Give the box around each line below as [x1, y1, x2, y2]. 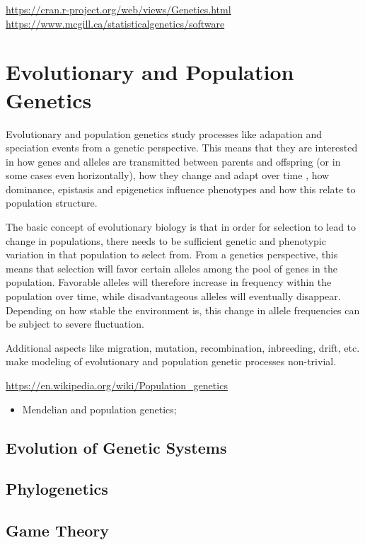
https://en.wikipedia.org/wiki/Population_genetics [6, 378, 228, 392]
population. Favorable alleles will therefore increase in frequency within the [6, 275, 332, 289]
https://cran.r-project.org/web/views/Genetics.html [6, 2, 231, 16]
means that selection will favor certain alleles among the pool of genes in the [6, 260, 337, 275]
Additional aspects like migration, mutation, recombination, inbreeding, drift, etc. [6, 340, 360, 355]
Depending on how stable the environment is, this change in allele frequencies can [6, 302, 360, 317]
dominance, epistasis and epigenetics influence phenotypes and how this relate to [6, 181, 356, 196]
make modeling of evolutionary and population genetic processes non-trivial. [6, 354, 337, 369]
